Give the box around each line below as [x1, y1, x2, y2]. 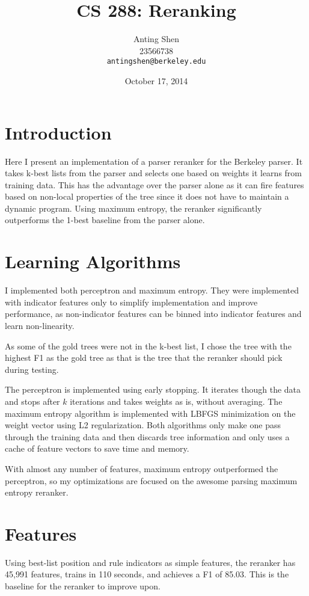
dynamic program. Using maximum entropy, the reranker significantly [5, 201, 262, 214]
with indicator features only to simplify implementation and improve [5, 295, 258, 308]
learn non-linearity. [5, 319, 75, 331]
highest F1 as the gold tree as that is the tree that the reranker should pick [5, 351, 283, 364]
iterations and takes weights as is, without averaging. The [70, 395, 283, 407]
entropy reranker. [5, 486, 69, 499]
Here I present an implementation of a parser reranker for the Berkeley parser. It [5, 155, 303, 167]
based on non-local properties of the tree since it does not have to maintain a [5, 190, 289, 203]
